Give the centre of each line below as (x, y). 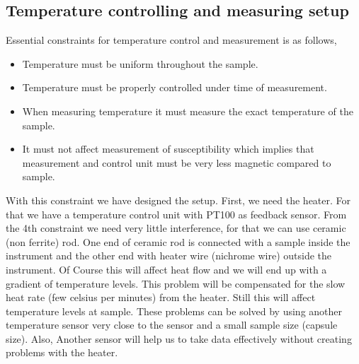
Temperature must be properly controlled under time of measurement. (175, 87)
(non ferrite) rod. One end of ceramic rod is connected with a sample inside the (178, 241)
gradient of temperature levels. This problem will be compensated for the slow (176, 283)
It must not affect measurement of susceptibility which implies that (168, 149)
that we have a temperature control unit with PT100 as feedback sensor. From (176, 214)
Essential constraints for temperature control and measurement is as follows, (171, 40)
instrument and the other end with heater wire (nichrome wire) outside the (169, 256)
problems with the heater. (62, 352)
